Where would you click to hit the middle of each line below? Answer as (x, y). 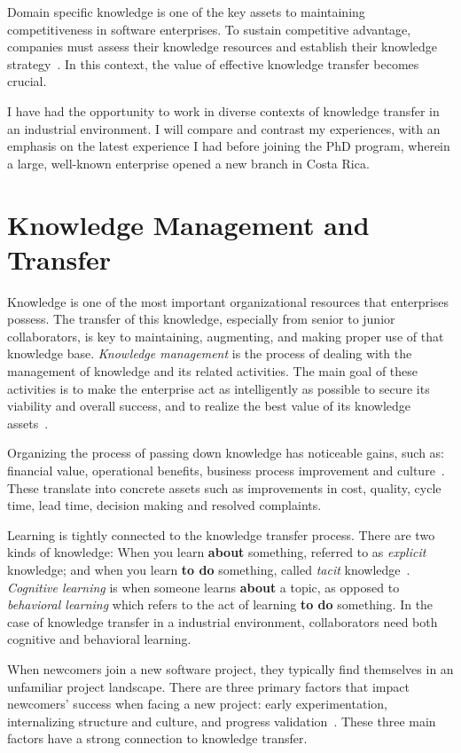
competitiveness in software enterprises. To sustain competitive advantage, (209, 29)
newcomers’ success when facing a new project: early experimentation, (197, 704)
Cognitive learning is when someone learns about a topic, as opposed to (203, 587)
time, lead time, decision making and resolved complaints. (164, 505)
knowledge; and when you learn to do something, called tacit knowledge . (209, 569)
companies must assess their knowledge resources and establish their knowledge (223, 47)
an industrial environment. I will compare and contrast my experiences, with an (224, 128)
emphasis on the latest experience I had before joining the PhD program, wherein (229, 146)
